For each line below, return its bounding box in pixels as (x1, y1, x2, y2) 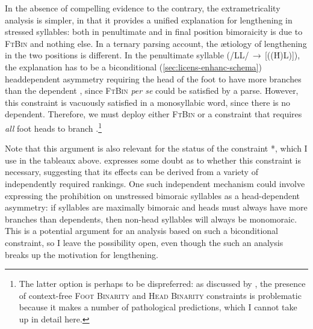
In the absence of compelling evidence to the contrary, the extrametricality (5, 2, 280, 14)
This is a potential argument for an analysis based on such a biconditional (5, 224, 279, 237)
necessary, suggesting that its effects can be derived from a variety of (5, 165, 258, 178)
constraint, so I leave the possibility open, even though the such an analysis (5, 236, 284, 248)
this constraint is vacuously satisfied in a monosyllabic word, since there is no (5, 96, 291, 108)
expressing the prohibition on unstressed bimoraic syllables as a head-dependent (5, 189, 300, 201)
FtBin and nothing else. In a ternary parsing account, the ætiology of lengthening (5, 37, 307, 49)
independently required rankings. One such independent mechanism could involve (5, 177, 305, 189)
